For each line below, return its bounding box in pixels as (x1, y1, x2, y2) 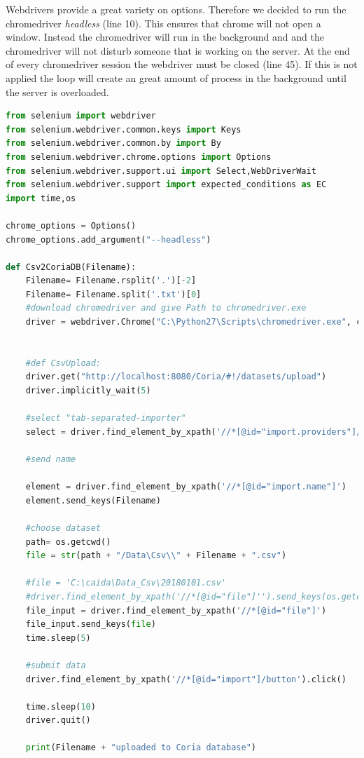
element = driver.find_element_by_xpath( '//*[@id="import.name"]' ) (25, 482, 346, 492)
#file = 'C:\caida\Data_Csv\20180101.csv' (25, 578, 226, 588)
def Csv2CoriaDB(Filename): (6, 262, 136, 272)
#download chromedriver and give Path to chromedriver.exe (25, 303, 307, 313)
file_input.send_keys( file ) (25, 619, 156, 630)
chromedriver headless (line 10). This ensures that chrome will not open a (6, 15, 321, 30)
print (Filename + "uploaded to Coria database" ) (25, 743, 256, 753)
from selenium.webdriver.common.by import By (6, 138, 221, 149)
